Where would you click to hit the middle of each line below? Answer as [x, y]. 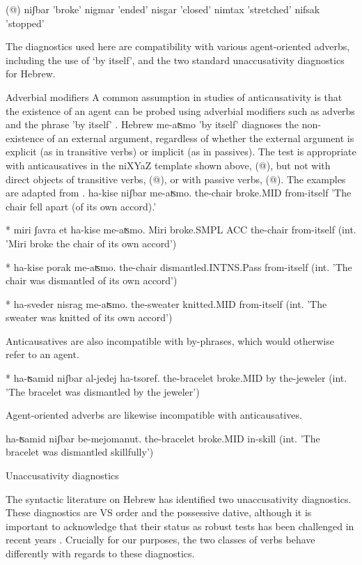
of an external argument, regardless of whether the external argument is [200, 138]
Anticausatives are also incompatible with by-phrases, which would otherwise [170, 340]
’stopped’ [25, 23]
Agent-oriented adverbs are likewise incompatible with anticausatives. [154, 415]
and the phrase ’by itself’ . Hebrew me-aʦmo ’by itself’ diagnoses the [152, 124]
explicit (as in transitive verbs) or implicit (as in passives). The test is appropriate [181, 152]
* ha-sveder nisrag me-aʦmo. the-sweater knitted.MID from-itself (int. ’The [166, 303]
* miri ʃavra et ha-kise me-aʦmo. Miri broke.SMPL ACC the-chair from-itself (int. [181, 230]
